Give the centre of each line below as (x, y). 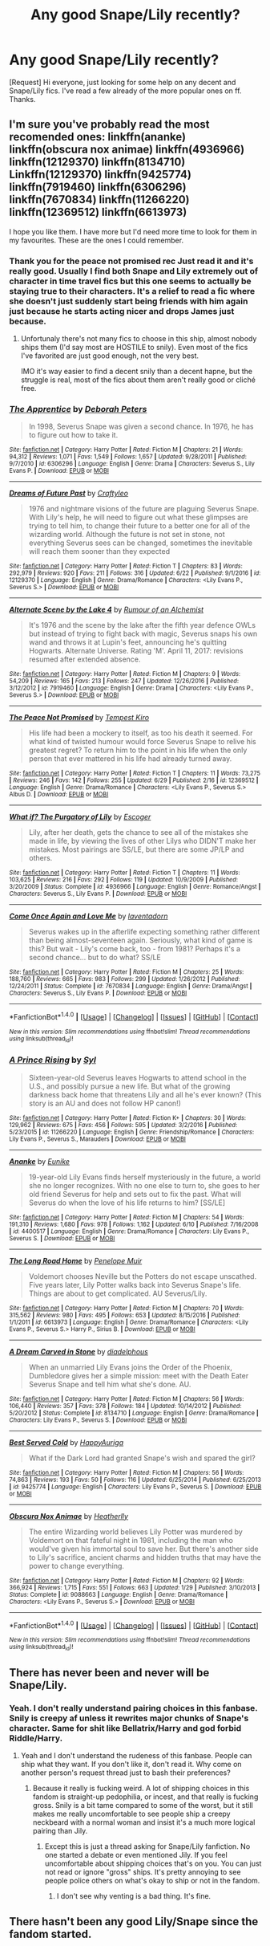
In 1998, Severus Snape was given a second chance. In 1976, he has (141, 426)
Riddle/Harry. (36, 1738)
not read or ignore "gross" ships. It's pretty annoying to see (143, 1872)
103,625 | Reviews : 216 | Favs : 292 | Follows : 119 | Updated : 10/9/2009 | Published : (124, 880)
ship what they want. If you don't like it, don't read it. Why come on (131, 1765)
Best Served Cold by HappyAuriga (66, 1442)
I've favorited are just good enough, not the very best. (110, 356)
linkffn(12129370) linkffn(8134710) (97, 162)
